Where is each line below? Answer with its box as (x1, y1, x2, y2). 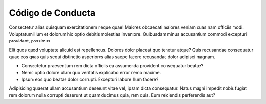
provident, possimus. (9, 38, 52, 44)
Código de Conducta (9, 7, 96, 18)
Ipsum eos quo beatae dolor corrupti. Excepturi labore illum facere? (21, 76, 159, 83)
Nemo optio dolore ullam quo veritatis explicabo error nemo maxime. (21, 69, 161, 75)
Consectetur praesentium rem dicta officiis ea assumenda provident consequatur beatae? (21, 62, 204, 68)
